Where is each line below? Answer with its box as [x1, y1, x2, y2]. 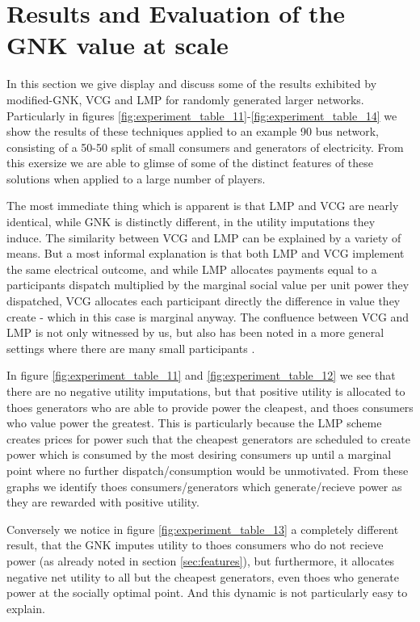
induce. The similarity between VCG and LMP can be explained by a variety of [6, 229, 401, 246]
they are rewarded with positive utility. [6, 494, 199, 511]
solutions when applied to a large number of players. [6, 170, 266, 187]
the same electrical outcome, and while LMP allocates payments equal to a [6, 260, 377, 277]
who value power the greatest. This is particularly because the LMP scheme [6, 414, 382, 431]
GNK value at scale [6, 28, 229, 61]
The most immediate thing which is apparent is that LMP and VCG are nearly [6, 197, 399, 214]
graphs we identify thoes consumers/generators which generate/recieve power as [6, 477, 402, 494]
